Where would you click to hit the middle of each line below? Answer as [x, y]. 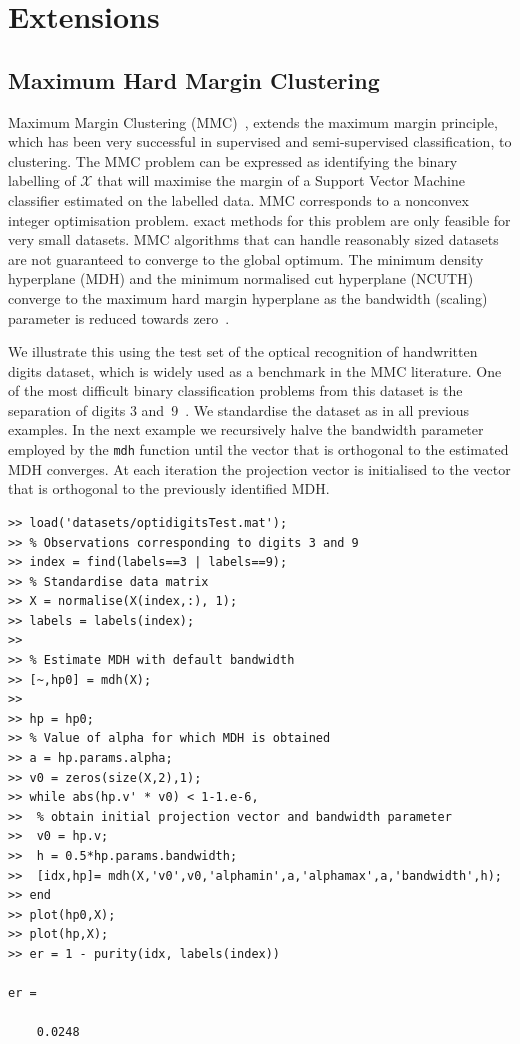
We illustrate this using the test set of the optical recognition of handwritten [243, 351]
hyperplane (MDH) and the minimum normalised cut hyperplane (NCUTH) [241, 278]
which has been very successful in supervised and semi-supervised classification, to [260, 141]
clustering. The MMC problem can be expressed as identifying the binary [233, 160]
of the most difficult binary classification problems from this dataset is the [235, 390]
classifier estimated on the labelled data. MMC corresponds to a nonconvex [238, 199]
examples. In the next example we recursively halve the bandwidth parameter [246, 429]
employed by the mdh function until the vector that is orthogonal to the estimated [258, 449]
